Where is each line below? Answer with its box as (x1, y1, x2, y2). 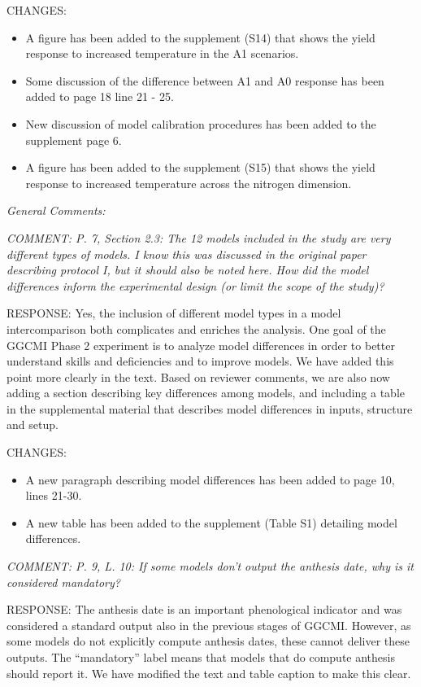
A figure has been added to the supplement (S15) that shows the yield (25, 159, 375, 176)
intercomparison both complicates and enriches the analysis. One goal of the (7, 320, 386, 337)
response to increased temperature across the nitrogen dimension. (25, 174, 352, 191)
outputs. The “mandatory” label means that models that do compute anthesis (7, 649, 395, 665)
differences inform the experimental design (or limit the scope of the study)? (7, 277, 384, 294)
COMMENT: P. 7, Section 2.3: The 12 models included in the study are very (7, 229, 391, 246)
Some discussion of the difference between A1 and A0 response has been (25, 72, 384, 89)
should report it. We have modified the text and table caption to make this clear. (7, 664, 411, 681)
